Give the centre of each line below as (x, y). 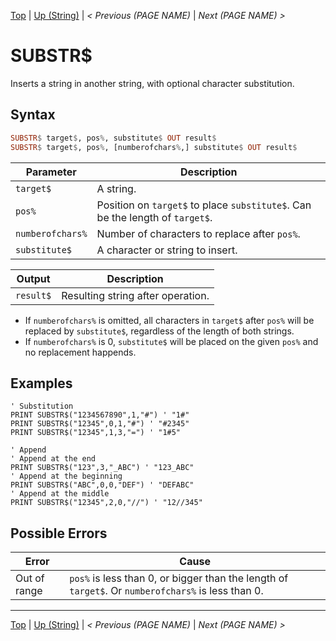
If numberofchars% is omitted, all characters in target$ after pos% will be (169, 320)
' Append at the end (53, 459)
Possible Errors (59, 533)
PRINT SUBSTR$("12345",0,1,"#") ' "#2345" (100, 424)
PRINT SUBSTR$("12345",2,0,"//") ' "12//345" (106, 503)
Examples (41, 383)
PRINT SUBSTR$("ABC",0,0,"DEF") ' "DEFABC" (102, 485)
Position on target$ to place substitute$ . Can (204, 205)
